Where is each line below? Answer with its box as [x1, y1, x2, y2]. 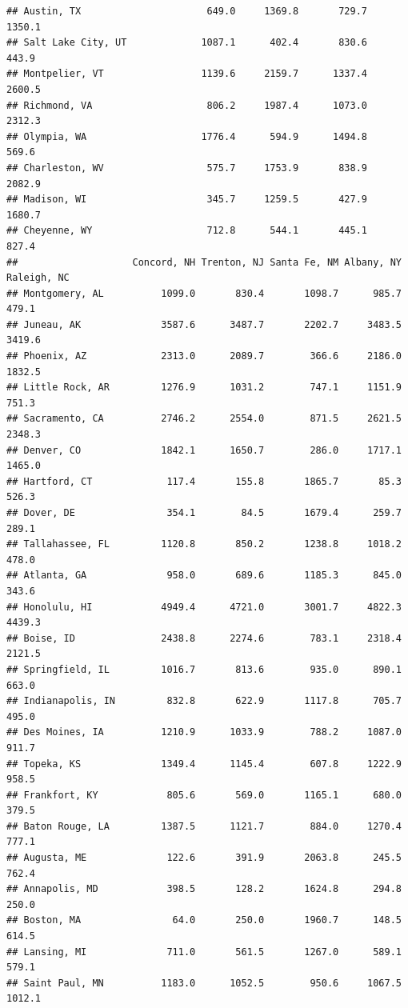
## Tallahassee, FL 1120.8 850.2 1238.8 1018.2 [6, 538, 402, 550]
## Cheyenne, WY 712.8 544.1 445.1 [6, 225, 368, 237]
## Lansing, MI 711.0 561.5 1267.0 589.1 [6, 946, 402, 958]
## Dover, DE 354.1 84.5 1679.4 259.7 [6, 507, 402, 518]
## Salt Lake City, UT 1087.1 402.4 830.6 [6, 37, 368, 49]
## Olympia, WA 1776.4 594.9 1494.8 [6, 130, 368, 142]
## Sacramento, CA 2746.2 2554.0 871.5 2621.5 [6, 413, 402, 425]
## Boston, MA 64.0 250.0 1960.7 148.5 [6, 914, 402, 926]
